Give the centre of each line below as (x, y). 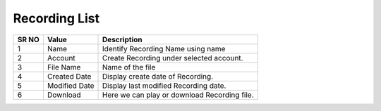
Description (122, 39)
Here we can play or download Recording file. (178, 95)
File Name (64, 67)
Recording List (56, 18)
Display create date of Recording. (158, 76)
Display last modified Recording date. (164, 86)
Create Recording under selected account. (173, 58)
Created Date (69, 76)
